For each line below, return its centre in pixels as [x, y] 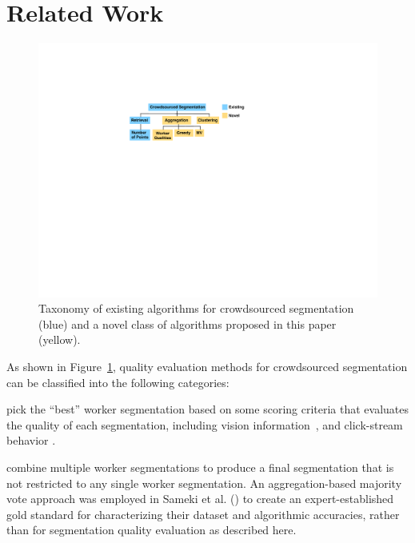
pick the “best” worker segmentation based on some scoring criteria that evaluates [208, 409]
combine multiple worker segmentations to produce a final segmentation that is [200, 467]
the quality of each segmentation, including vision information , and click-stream [205, 424]
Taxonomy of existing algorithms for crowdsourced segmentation [196, 308]
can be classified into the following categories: [118, 382]
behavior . [31, 440]
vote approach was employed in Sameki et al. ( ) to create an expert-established [200, 499]
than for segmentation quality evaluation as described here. [152, 530]
